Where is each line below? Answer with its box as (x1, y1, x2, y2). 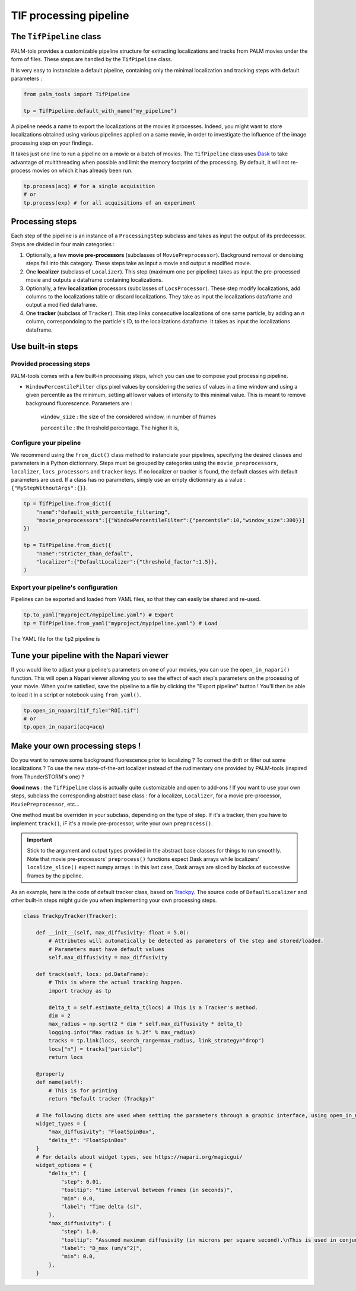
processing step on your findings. (11, 139, 93, 147)
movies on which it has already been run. (31, 167, 133, 174)
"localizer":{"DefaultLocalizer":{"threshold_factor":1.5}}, (36, 558, 218, 565)
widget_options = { (36, 1162, 93, 1169)
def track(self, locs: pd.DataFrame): (36, 971, 149, 978)
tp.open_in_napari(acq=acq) (23, 724, 105, 730)
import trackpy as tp (48, 987, 112, 994)
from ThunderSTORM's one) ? (11, 773, 84, 780)
